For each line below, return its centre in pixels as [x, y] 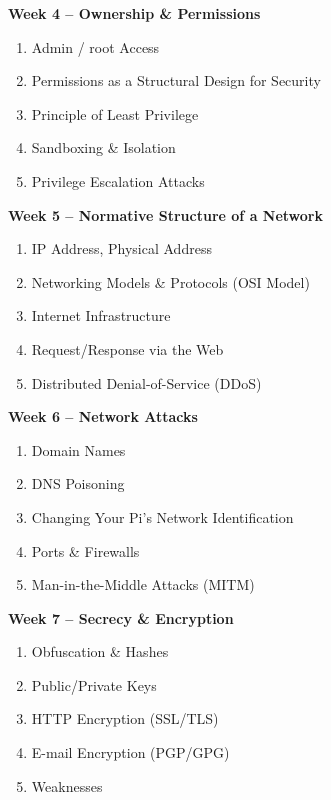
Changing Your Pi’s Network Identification [162, 516]
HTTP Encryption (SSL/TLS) [125, 718]
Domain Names [78, 449]
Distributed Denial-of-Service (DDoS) [146, 382]
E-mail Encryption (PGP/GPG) [130, 752]
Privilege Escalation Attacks [118, 180]
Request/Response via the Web [127, 348]
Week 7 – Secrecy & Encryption [121, 617]
